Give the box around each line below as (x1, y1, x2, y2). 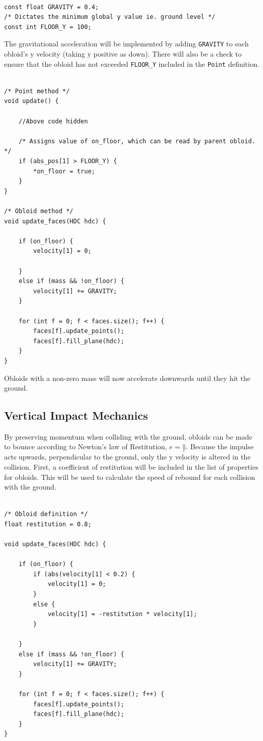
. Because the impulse (186, 441, 254, 452)
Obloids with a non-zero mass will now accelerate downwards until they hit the (4, 372, 251, 383)
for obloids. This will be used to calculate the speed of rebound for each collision (4, 471, 255, 482)
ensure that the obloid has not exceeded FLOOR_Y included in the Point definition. (4, 58, 259, 69)
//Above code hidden (18, 117, 88, 125)
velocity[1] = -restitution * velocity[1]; (47, 610, 197, 618)
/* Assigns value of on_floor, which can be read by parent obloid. (18, 137, 255, 145)
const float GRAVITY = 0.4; (4, 3, 99, 11)
